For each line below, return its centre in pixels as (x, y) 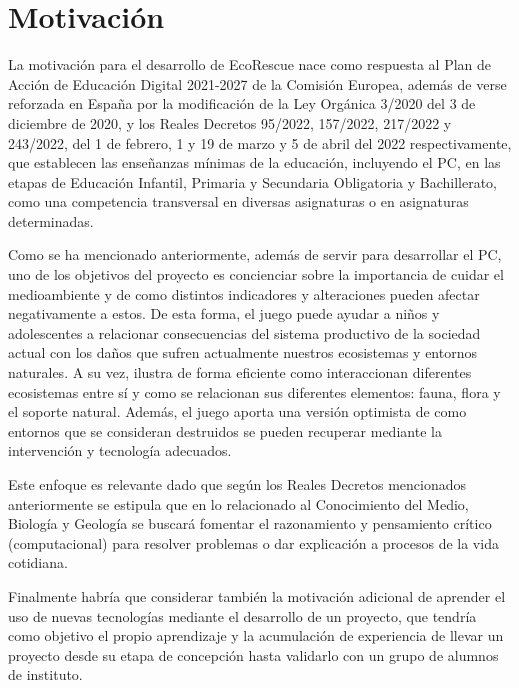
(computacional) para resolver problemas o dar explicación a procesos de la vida (253, 542)
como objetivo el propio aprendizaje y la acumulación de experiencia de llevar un (256, 635)
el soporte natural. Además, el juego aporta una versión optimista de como (237, 411)
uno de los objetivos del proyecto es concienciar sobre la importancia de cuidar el (256, 274)
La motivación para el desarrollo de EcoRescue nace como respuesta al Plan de (250, 64)
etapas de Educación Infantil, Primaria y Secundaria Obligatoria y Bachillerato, (252, 181)
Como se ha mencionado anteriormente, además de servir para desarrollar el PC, (255, 254)
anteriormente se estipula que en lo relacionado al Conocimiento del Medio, (238, 503)
